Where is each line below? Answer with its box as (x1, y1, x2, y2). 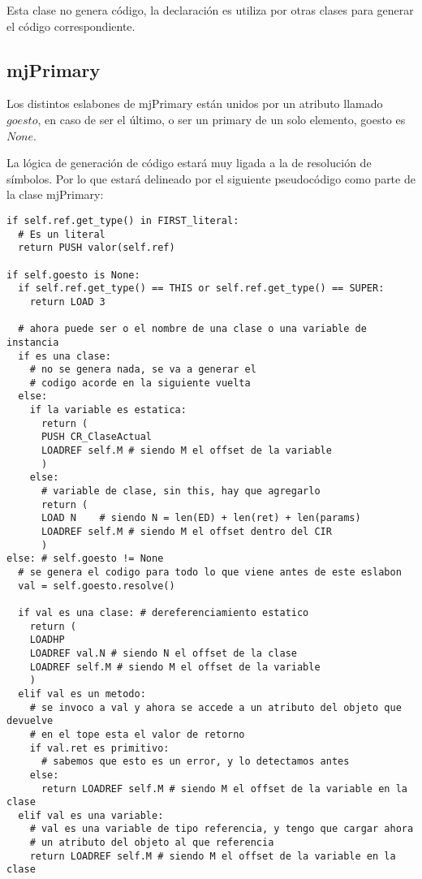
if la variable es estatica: (29, 404, 187, 416)
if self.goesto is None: (6, 269, 140, 281)
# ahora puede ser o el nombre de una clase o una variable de (18, 323, 367, 335)
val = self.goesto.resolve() (18, 580, 175, 592)
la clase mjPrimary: (6, 186, 104, 203)
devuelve (6, 715, 54, 727)
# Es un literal (18, 228, 105, 240)
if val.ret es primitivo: (29, 742, 170, 754)
